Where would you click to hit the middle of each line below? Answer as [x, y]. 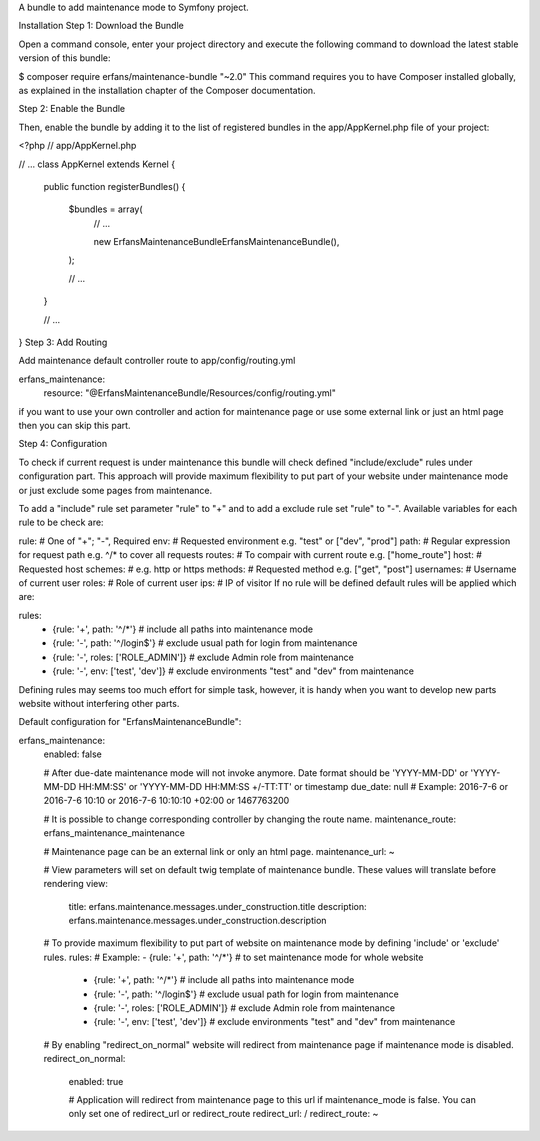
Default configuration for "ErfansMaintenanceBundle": [130, 722]
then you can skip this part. [74, 425]
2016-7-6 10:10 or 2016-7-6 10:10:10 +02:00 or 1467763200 [166, 801]
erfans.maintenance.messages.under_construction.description [197, 921]
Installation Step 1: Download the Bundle [101, 26]
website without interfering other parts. [99, 704]
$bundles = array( [106, 209]
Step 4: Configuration [63, 444]
